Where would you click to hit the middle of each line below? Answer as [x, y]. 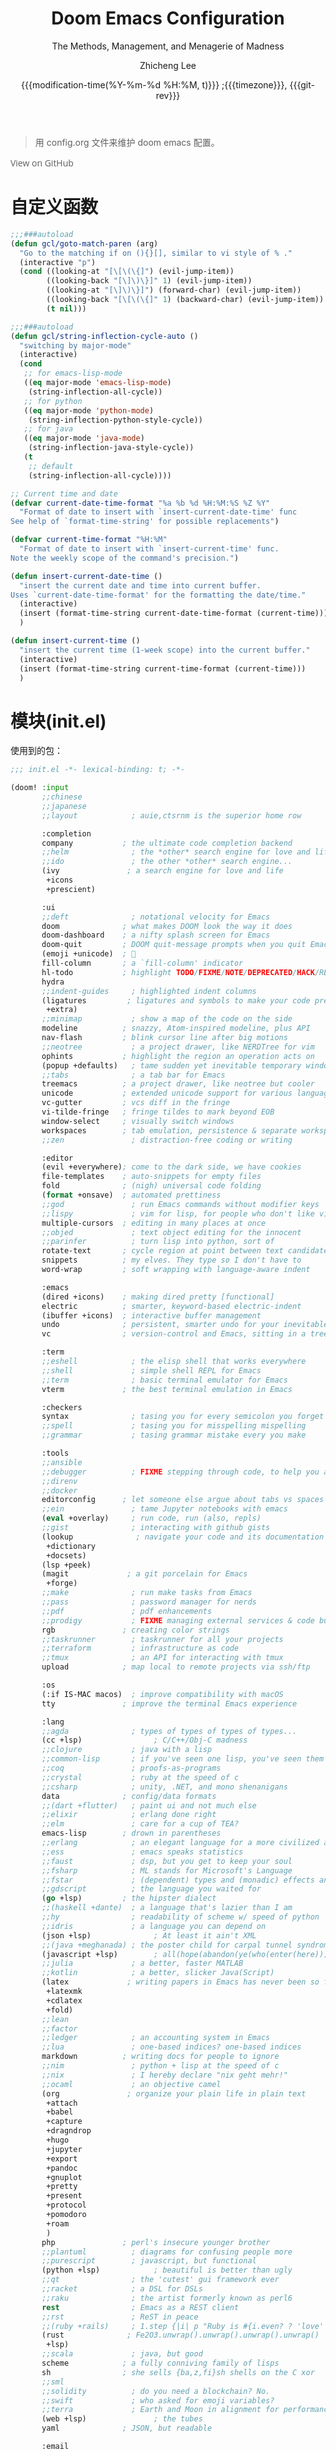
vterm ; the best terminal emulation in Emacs [167, 1389]
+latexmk [64, 1992]
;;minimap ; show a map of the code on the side [167, 1019]
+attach [62, 2103]
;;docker [59, 1490]
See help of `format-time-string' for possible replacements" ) [145, 522]
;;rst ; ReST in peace [120, 2317]
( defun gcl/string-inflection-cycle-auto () [104, 336]
